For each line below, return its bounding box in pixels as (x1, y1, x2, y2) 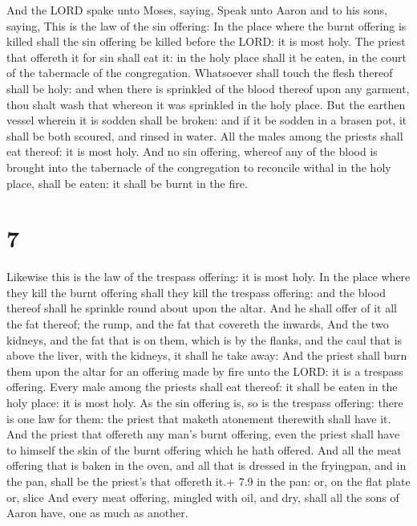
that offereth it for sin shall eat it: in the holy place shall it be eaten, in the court (6, 48, 407, 65)
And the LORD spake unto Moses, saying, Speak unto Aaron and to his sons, (6, 2, 387, 18)
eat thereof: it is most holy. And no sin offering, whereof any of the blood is (6, 143, 378, 160)
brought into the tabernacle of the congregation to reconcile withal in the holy (6, 158, 391, 175)
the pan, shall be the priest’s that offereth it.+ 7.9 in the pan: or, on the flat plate (6, 472, 411, 489)
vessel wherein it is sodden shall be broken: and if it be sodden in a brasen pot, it (6, 112, 407, 128)
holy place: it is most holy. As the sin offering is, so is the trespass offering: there (6, 394, 403, 410)
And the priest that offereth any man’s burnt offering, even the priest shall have (6, 426, 400, 442)
